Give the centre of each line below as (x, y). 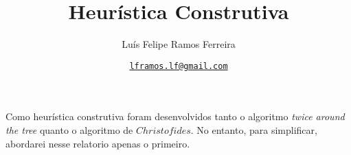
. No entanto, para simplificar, (254, 129)
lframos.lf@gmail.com (179, 66)
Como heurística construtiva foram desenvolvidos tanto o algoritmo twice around (175, 116)
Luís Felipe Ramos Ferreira (179, 44)
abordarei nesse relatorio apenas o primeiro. (98, 143)
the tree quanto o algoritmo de (69, 129)
